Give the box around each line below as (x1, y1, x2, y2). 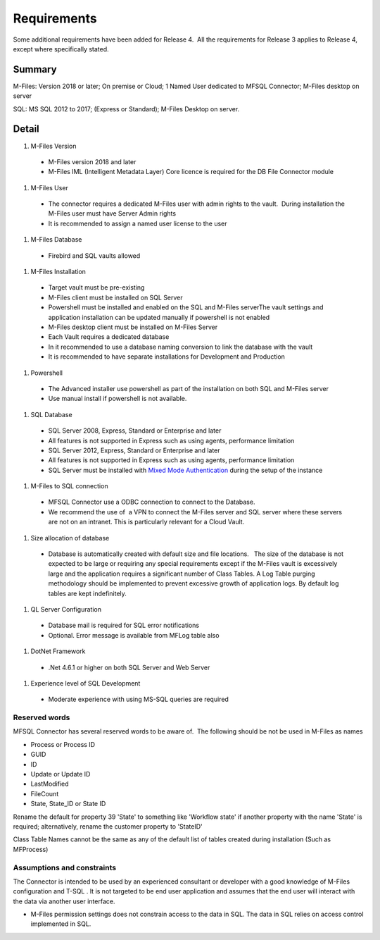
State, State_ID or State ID (30, 800, 106, 808)
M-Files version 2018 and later (48, 157, 137, 166)
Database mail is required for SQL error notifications (48, 621, 200, 630)
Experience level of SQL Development (30, 679, 141, 687)
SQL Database (30, 410, 73, 419)
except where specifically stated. (13, 44, 109, 53)
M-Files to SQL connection (30, 482, 108, 490)
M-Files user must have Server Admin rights (48, 209, 176, 218)
